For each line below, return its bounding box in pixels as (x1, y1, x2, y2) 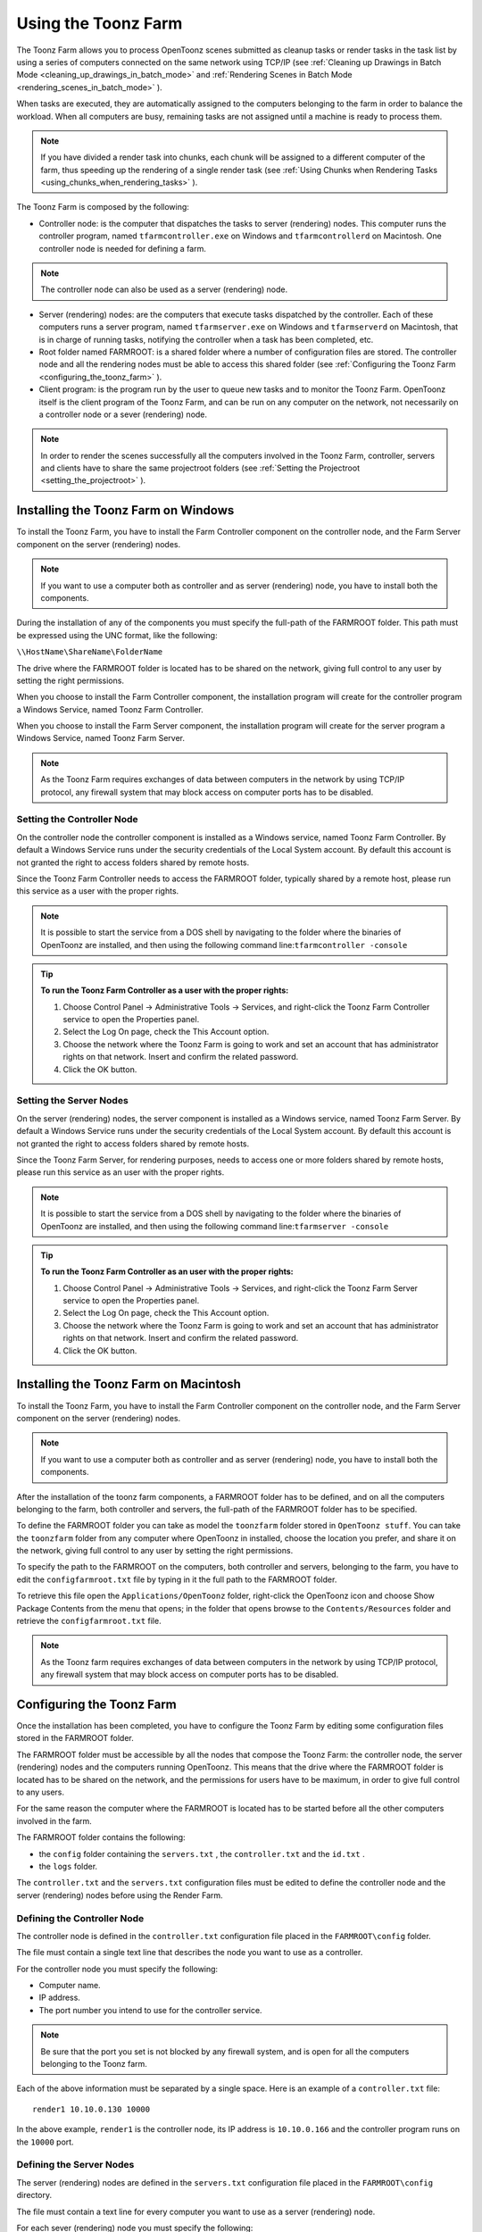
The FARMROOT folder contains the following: (16, 1832, 187, 1843)
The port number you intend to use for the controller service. (38, 2004, 262, 2015)
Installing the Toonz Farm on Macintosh (16, 1377, 241, 1392)
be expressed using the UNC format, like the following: (16, 629, 218, 640)
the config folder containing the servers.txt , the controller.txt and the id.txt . (38, 1848, 365, 1859)
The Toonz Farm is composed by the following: (16, 202, 189, 212)
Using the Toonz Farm (16, 13, 183, 33)
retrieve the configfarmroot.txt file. (16, 1616, 162, 1627)
